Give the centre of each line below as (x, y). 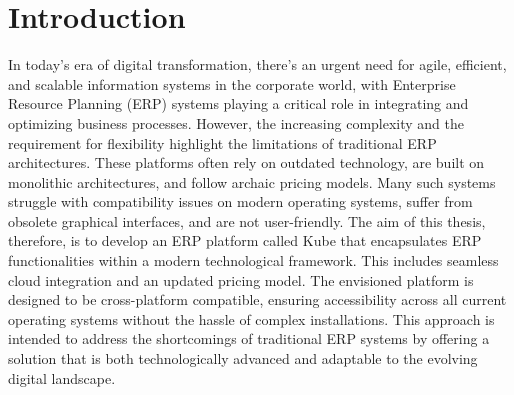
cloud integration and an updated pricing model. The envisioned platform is (241, 279)
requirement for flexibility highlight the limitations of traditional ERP (222, 142)
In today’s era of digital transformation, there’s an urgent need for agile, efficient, (257, 64)
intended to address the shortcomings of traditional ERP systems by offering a (249, 338)
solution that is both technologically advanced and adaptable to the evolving (243, 358)
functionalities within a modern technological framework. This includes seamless (253, 260)
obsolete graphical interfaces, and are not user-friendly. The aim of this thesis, (247, 220)
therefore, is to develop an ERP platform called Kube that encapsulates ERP (245, 240)
